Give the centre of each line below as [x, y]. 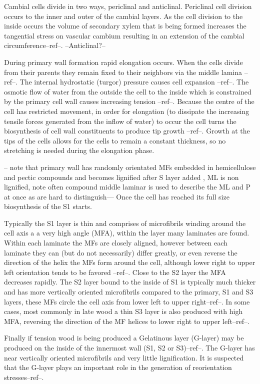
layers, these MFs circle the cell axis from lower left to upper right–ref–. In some [127, 301]
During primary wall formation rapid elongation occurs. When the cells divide [123, 62]
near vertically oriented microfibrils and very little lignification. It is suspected [124, 357]
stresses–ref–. [24, 377]
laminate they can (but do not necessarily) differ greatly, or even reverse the [121, 252]
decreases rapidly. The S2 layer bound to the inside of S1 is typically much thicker [130, 282]
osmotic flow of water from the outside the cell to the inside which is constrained [128, 91]
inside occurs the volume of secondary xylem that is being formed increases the [125, 26]
